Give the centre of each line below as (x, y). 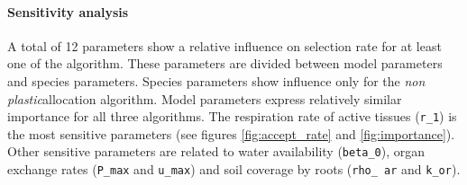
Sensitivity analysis (68, 11)
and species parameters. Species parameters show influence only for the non (216, 80)
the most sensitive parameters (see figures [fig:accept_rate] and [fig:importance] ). (231, 133)
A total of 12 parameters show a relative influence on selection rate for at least (224, 45)
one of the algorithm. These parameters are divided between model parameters (225, 63)
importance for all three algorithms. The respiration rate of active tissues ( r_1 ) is (232, 116)
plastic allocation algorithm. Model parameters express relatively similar (205, 98)
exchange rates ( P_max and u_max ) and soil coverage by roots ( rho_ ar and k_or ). (234, 169)
